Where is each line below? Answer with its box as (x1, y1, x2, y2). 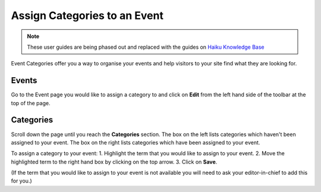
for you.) (11, 177, 32, 184)
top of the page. (11, 99, 51, 106)
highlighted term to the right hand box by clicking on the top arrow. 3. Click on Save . (11, 158, 218, 165)
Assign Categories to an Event (11, 9, 163, 22)
